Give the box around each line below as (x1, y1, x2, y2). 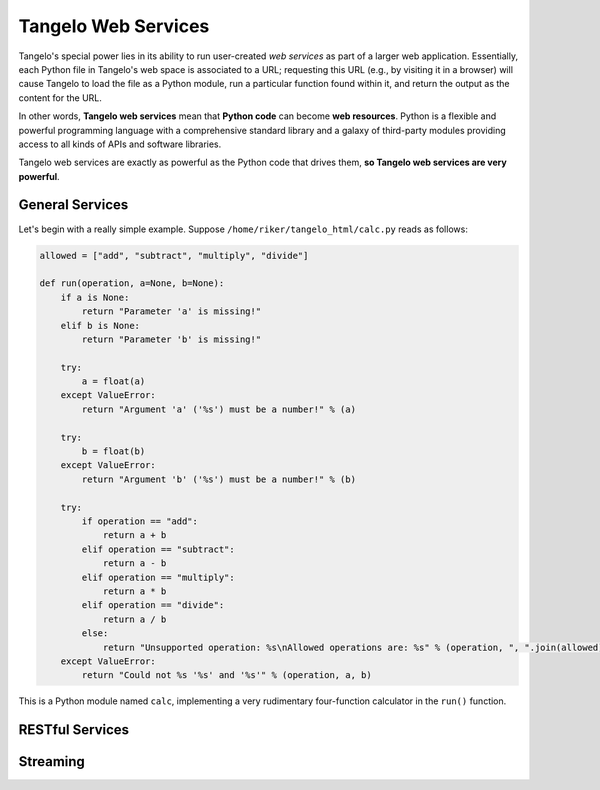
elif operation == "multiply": (81, 571, 235, 583)
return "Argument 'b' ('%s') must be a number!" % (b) (81, 473, 357, 485)
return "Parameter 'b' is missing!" (81, 333, 262, 345)
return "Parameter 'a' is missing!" (81, 306, 262, 317)
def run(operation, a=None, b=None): (39, 278, 225, 289)
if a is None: (60, 291, 130, 303)
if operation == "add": (81, 515, 199, 527)
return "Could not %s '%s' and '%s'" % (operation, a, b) (81, 670, 372, 681)
